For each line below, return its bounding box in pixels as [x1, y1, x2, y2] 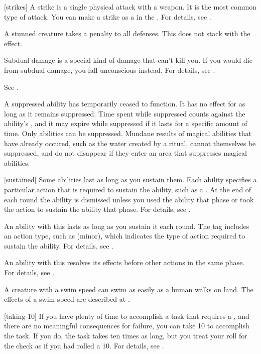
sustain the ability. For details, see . [4, 240, 113, 251]
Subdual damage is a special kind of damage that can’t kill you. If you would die [4, 55, 252, 65]
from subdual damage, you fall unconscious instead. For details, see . [4, 64, 215, 75]
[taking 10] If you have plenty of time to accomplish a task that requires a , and [4, 310, 249, 321]
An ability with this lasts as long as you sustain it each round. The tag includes [4, 220, 249, 231]
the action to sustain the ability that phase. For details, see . [4, 204, 191, 214]
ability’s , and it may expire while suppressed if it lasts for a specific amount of [4, 118, 247, 129]
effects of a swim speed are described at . [4, 294, 130, 304]
